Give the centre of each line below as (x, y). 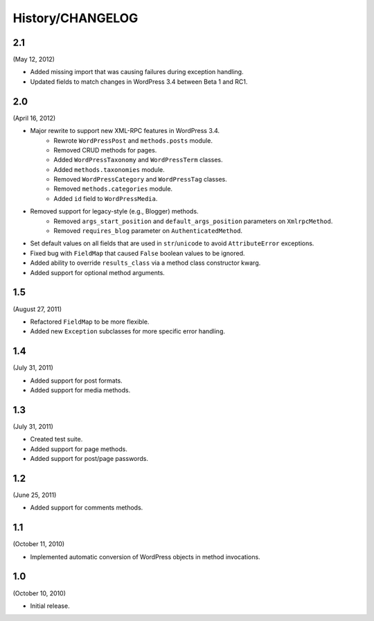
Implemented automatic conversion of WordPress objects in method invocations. (145, 557)
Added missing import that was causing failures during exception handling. (137, 72)
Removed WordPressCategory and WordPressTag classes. (141, 180)
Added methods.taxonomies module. (109, 169)
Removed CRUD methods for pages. (105, 150)
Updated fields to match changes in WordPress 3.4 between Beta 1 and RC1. (139, 81)
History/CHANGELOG (75, 18)
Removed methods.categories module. (113, 189)
